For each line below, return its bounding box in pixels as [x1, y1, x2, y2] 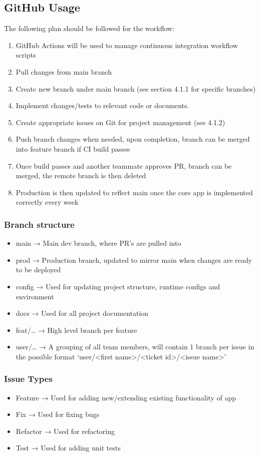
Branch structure [4, 218, 75, 230]
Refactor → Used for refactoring [16, 425, 115, 436]
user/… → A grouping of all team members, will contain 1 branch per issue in [16, 341, 254, 352]
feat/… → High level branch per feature [16, 324, 137, 335]
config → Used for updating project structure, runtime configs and [16, 281, 220, 291]
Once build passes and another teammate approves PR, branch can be [16, 160, 232, 171]
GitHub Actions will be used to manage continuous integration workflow [16, 40, 238, 50]
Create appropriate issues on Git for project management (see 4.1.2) [16, 117, 225, 127]
